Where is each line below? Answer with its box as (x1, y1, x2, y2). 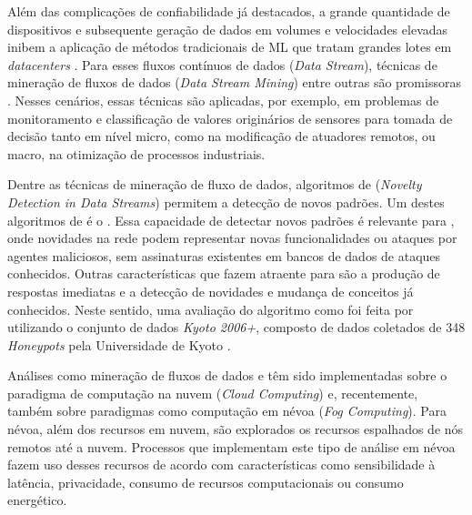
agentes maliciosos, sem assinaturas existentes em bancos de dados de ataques (7, 246, 441, 265)
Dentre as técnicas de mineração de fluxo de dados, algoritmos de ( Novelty (7, 175, 422, 194)
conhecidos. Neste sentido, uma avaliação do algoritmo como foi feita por (7, 299, 414, 318)
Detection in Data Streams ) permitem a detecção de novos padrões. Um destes (7, 192, 445, 211)
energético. (7, 490, 67, 510)
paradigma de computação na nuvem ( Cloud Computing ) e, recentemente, (7, 383, 418, 402)
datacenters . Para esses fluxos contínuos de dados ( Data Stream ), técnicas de (7, 55, 437, 74)
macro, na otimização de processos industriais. (7, 144, 266, 163)
